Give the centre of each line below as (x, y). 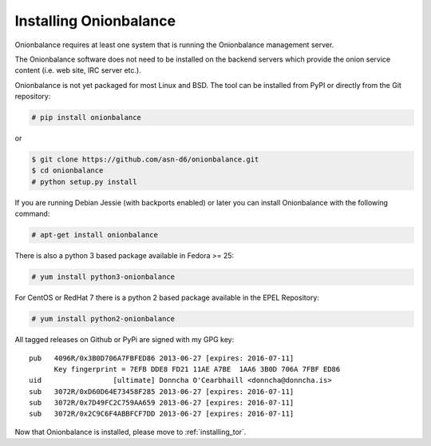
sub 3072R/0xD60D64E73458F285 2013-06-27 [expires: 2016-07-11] (162, 391)
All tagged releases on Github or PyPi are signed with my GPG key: (125, 340)
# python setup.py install (84, 181)
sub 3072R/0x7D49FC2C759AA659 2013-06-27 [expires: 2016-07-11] (162, 403)
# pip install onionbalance (86, 117)
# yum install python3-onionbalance (103, 277)
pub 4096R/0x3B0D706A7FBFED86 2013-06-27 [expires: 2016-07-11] (162, 358)
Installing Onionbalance (95, 21)
